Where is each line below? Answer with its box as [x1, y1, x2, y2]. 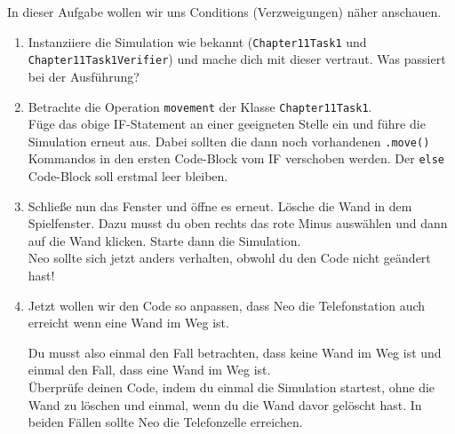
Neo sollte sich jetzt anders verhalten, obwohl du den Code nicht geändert [28, 249, 431, 267]
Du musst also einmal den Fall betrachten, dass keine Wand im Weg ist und [28, 343, 442, 361]
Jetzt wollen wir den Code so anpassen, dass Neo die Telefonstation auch [28, 296, 426, 314]
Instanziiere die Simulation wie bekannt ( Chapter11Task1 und [28, 32, 367, 51]
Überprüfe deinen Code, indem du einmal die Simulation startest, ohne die [28, 378, 435, 396]
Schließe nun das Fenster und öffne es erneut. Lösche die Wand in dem [28, 196, 412, 215]
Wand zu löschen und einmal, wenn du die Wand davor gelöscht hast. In [28, 395, 422, 414]
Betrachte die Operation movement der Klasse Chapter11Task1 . [28, 97, 372, 115]
